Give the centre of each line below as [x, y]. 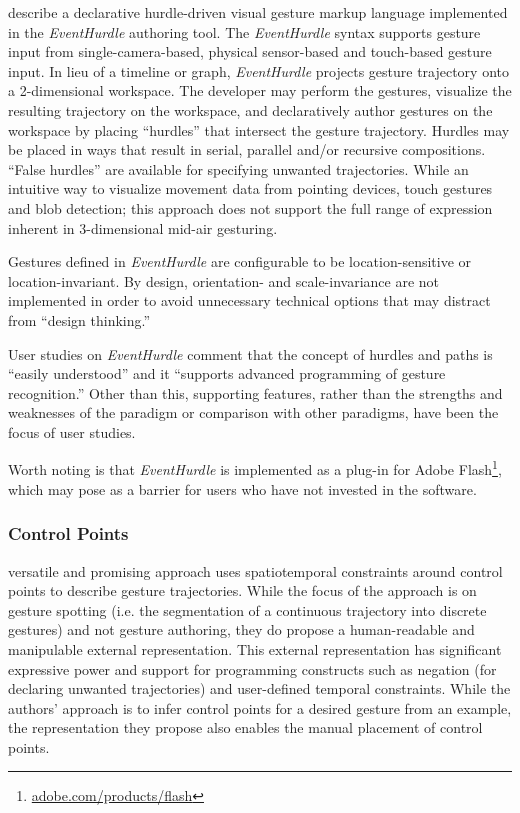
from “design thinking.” [79, 319]
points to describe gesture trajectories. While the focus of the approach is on [242, 590]
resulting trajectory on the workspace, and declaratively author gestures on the [250, 109]
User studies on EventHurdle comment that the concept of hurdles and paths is [250, 353]
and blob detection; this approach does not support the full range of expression [250, 207]
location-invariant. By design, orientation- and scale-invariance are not [224, 280]
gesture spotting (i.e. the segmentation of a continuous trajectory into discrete [247, 609]
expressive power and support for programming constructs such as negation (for [252, 668]
